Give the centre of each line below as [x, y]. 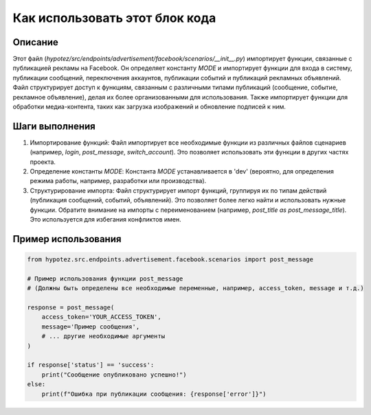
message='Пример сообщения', [91, 327]
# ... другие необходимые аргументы [103, 336]
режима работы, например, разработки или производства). [118, 181]
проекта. [43, 162]
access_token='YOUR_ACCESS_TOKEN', [101, 317]
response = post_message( [71, 308]
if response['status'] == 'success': [91, 365]
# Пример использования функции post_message [105, 278]
